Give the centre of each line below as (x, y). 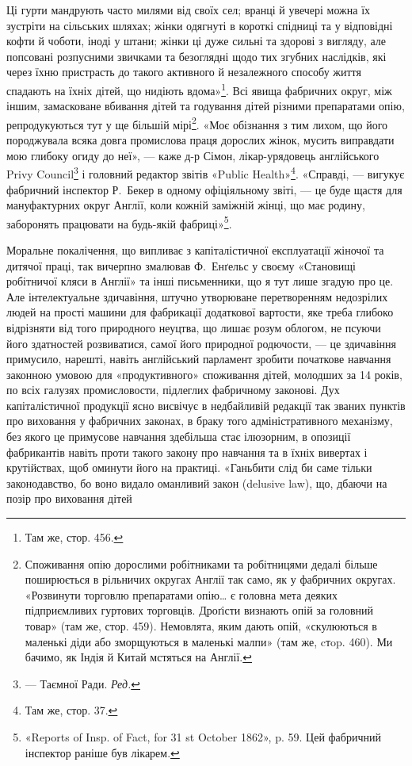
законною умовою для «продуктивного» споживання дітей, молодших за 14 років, (204, 374)
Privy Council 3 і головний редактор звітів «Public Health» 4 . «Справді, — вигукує (206, 172)
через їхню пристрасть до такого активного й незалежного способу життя (184, 72)
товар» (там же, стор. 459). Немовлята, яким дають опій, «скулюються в (201, 626)
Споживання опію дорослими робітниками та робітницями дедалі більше (201, 563)
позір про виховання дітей (69, 498)
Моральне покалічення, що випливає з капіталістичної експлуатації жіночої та (195, 249)
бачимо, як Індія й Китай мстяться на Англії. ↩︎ (138, 657)
